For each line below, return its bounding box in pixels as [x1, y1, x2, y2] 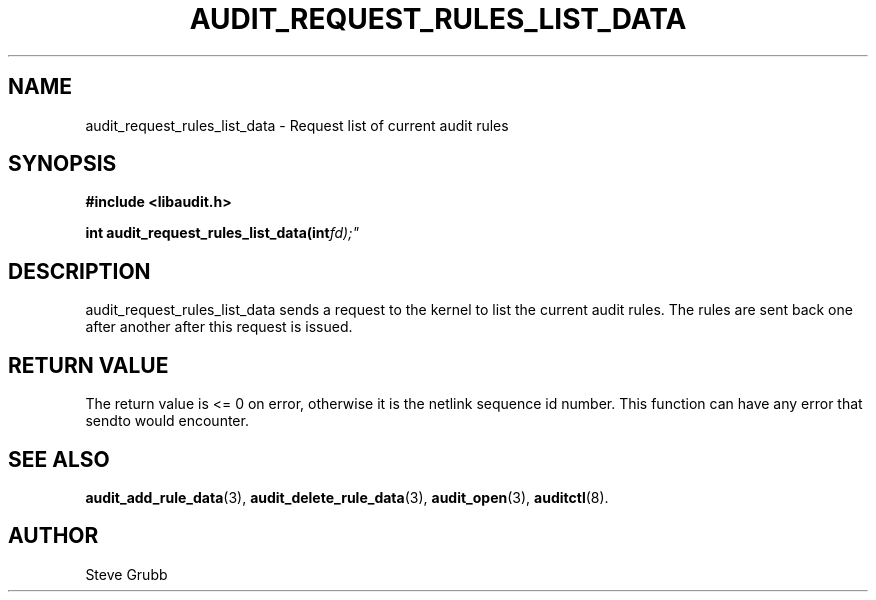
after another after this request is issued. [85, 318, 353, 336]
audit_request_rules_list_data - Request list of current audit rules [85, 116, 509, 134]
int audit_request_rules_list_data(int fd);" [85, 224, 359, 242]
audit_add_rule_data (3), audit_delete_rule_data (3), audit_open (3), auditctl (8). [85, 488, 609, 506]
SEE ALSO [8, 446, 110, 472]
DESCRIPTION [8, 258, 151, 284]
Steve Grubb [85, 565, 168, 583]
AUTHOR [8, 523, 99, 549]
